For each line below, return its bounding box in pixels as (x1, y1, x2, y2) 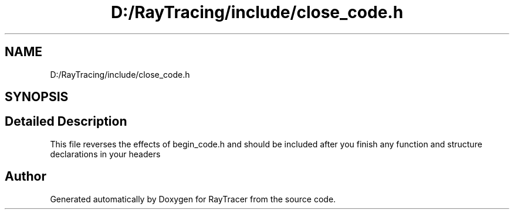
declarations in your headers (50, 149, 161, 159)
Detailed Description (5, 114, 127, 129)
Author (5, 169, 46, 184)
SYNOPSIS (5, 89, 69, 105)
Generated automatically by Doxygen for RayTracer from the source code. (50, 194, 336, 204)
